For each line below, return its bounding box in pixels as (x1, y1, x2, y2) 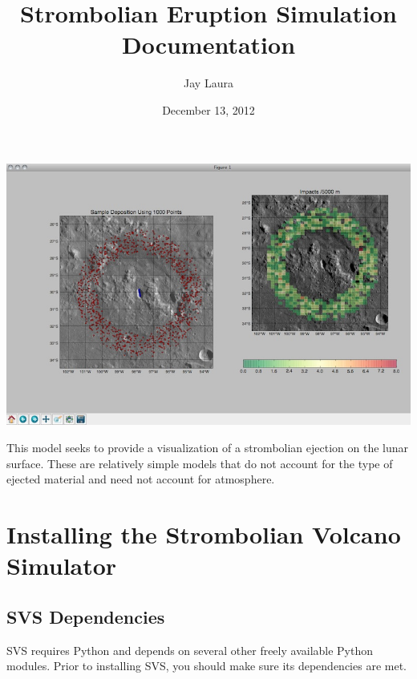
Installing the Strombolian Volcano (6, 518, 401, 551)
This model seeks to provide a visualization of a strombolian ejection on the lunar (6, 439, 409, 456)
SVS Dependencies (6, 604, 165, 628)
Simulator (6, 549, 117, 582)
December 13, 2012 (162, 101, 255, 118)
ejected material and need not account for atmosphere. (6, 471, 275, 487)
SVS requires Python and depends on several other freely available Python (6, 641, 374, 658)
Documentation (121, 28, 296, 61)
